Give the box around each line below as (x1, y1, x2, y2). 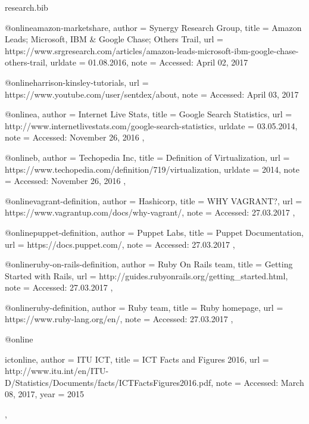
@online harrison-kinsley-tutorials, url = (5, 76, 149, 88)
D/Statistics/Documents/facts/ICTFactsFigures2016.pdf (5, 376, 211, 388)
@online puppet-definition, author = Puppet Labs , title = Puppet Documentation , (5, 226, 304, 238)
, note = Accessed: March (211, 376, 304, 388)
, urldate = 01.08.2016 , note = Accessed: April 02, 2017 (45, 56, 248, 68)
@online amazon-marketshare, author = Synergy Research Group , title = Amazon (5, 21, 302, 33)
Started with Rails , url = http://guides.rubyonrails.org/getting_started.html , (5, 269, 288, 282)
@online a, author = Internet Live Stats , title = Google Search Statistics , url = (5, 108, 292, 120)
